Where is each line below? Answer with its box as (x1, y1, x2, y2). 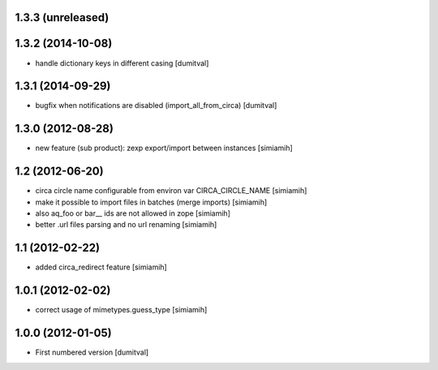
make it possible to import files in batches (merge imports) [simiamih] (35, 197, 268, 207)
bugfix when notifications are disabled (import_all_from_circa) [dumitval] (35, 101, 277, 110)
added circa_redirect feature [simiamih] (35, 262, 168, 272)
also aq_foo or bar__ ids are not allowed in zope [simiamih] (35, 209, 231, 218)
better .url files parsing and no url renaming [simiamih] (35, 220, 217, 230)
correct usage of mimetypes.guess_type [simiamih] (35, 305, 208, 315)
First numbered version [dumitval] (35, 347, 149, 357)
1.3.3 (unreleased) (15, 11, 109, 24)
